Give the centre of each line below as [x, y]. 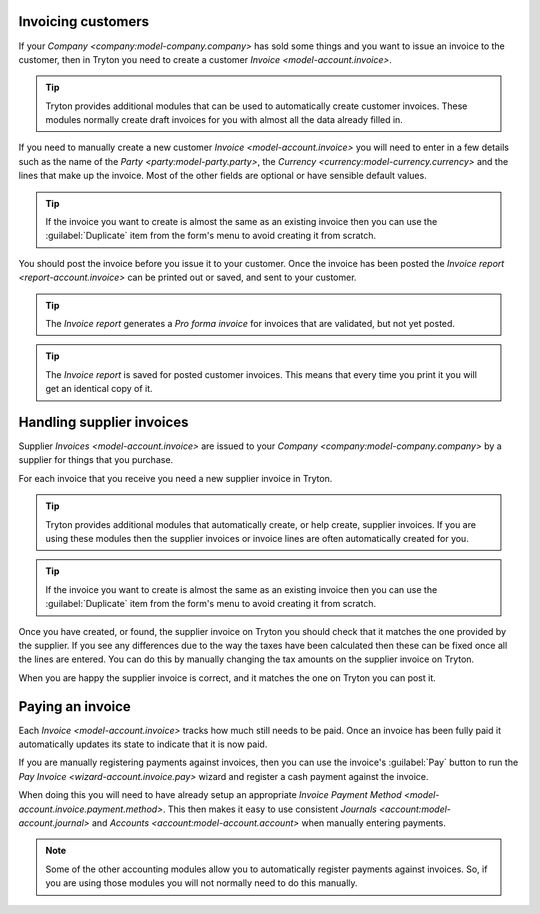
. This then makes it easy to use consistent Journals [269, 809]
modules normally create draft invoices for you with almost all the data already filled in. [224, 120]
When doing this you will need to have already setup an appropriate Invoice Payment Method [210, 795]
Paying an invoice [75, 706]
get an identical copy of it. [99, 389]
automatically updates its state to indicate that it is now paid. [143, 744]
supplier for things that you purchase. [96, 460]
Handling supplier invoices [103, 421]
